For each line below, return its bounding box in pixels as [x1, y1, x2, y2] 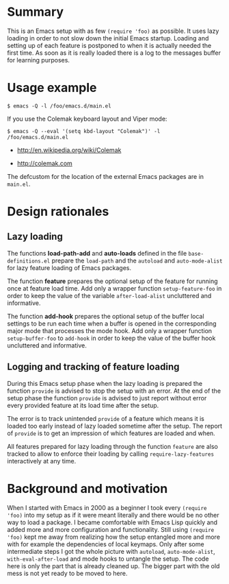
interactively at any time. [7, 457, 77, 465]
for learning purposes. [7, 56, 70, 64]
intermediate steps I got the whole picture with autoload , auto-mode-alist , [7, 547, 215, 555]
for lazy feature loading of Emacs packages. [7, 263, 132, 271]
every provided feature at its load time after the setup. [7, 401, 159, 409]
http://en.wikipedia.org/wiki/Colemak [16, 145, 122, 154]
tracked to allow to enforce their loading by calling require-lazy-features [7, 450, 214, 458]
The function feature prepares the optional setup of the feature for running [7, 277, 218, 285]
